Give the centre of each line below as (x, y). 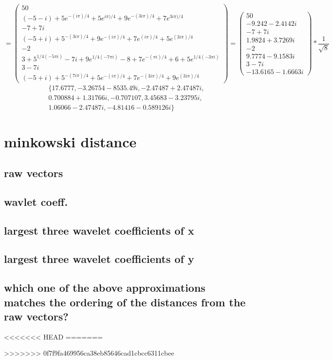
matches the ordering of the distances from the (125, 302)
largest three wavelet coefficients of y (99, 259)
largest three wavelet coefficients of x (99, 230)
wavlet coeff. (36, 201)
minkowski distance (70, 142)
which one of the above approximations (105, 288)
